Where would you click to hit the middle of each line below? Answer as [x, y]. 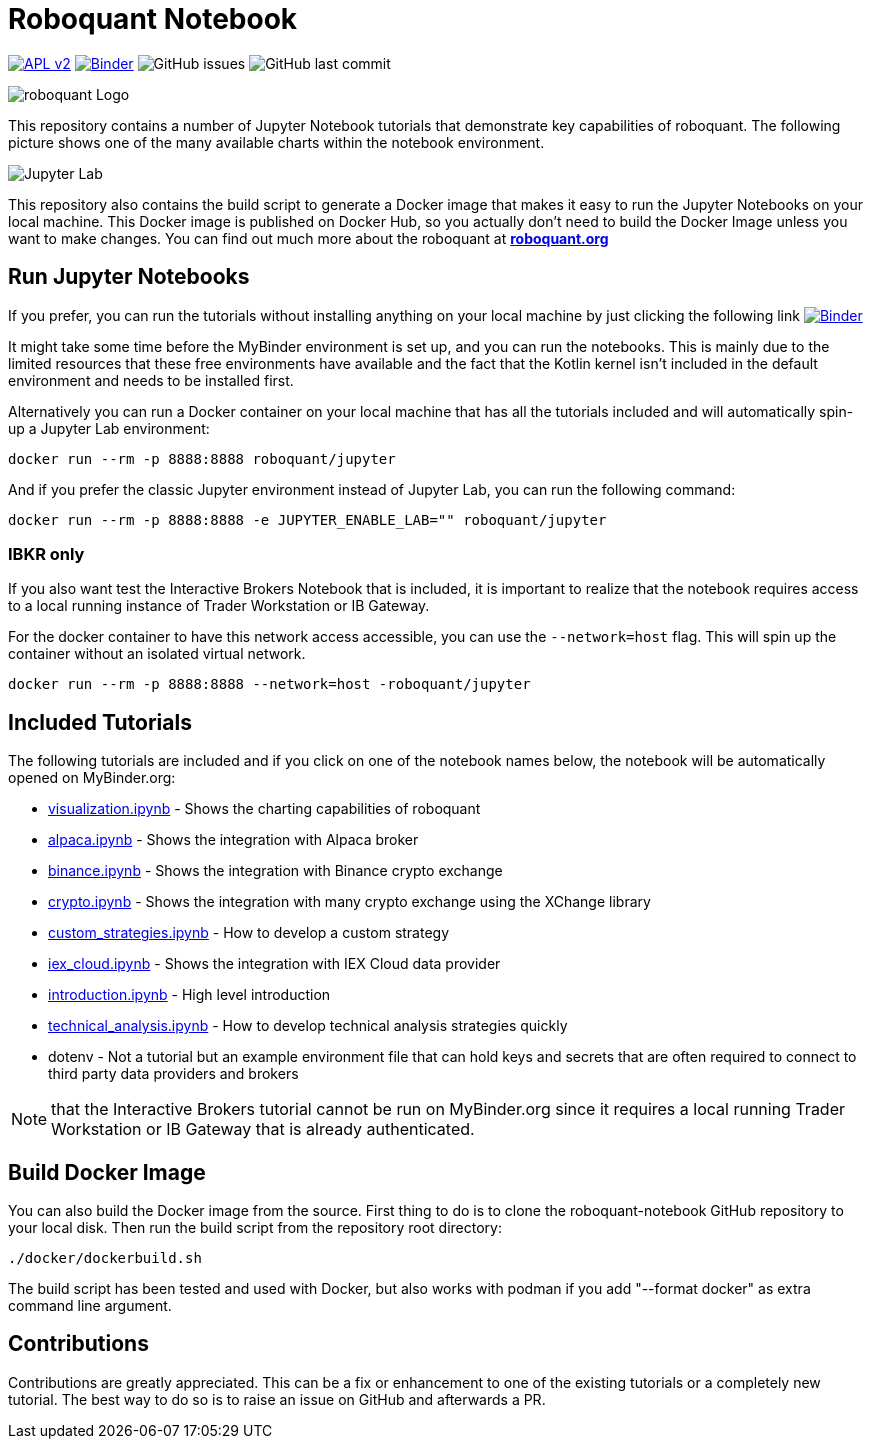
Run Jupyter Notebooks [129, 277]
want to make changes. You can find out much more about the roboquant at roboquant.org [308, 238]
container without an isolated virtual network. [157, 654]
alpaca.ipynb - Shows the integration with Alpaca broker [233, 840]
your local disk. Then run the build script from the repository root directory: [255, 1228]
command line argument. [90, 1306]
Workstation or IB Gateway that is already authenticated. [263, 1129]
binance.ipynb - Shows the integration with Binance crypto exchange [275, 871]
